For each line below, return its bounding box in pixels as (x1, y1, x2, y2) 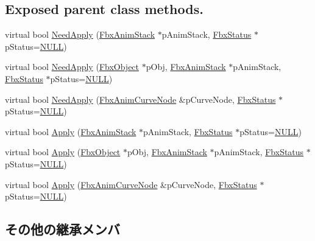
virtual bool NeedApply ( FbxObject (5, 60, 140, 73)
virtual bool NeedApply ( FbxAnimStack (5, 28, 155, 41)
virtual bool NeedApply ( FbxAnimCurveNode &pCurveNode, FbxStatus (5, 93, 276, 105)
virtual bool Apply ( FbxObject (5, 145, 121, 158)
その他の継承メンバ (5, 220, 120, 239)
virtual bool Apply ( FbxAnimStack (5, 125, 136, 138)
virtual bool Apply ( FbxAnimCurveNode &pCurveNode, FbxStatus (5, 178, 257, 190)
